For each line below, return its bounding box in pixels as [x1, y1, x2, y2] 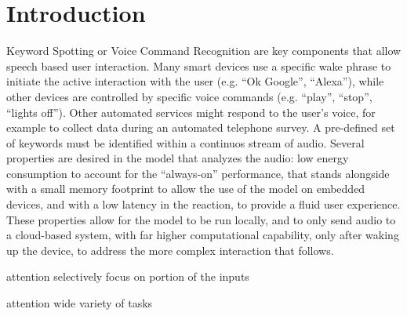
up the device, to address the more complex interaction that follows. [6, 242, 334, 258]
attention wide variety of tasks [6, 295, 153, 311]
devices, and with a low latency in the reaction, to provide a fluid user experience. [6, 196, 401, 212]
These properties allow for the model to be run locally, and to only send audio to [6, 211, 396, 227]
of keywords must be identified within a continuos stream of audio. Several [6, 134, 365, 151]
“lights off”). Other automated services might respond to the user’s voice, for [6, 104, 376, 120]
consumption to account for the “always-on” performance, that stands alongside [6, 165, 390, 181]
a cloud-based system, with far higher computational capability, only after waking [6, 227, 399, 243]
